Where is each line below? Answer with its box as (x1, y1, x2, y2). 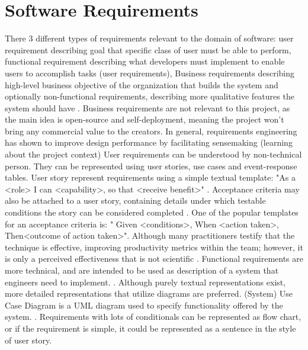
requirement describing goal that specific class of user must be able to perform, (5, 43, 291, 56)
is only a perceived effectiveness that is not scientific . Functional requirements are (5, 252, 303, 265)
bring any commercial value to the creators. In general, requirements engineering (5, 124, 297, 137)
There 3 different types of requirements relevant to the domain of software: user (5, 32, 294, 44)
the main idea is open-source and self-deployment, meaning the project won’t (5, 113, 284, 126)
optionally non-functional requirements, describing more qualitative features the (5, 90, 294, 102)
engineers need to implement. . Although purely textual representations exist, (5, 275, 286, 288)
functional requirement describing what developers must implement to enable (5, 55, 285, 68)
